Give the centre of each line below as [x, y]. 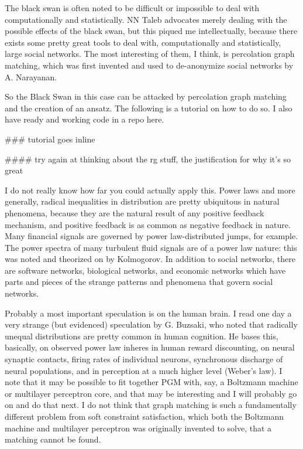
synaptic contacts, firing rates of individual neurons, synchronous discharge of [144, 359]
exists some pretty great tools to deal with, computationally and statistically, [143, 42]
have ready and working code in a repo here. [85, 119]
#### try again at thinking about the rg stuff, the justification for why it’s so [148, 159]
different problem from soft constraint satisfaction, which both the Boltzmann [144, 416]
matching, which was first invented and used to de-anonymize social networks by [149, 65]
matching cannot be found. [53, 439]
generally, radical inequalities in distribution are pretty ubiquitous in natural [142, 201]
